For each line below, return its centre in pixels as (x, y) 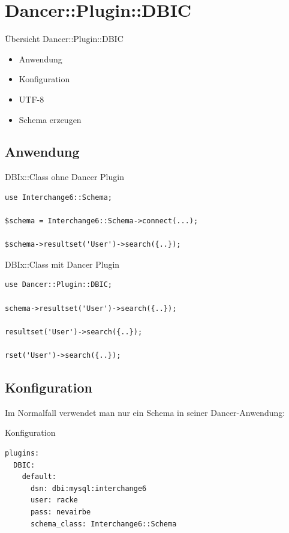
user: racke (54, 500)
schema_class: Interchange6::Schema (103, 524)
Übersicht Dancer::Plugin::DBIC (64, 39)
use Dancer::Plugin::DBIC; (58, 285)
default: (39, 477)
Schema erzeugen (50, 119)
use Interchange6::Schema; (58, 197)
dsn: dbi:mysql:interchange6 (88, 488)
